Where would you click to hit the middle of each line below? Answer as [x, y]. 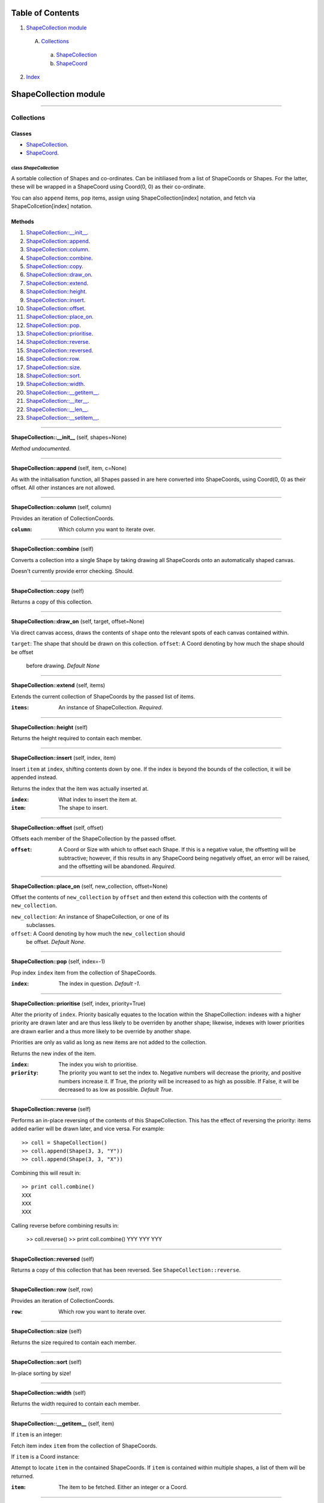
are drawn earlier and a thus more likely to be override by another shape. [101, 1031]
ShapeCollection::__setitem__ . [63, 417]
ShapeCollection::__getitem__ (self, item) [63, 1423]
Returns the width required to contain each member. [76, 1404]
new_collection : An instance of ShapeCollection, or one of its [90, 916]
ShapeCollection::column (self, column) [61, 507]
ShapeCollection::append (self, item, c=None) [69, 468]
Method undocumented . [41, 448]
